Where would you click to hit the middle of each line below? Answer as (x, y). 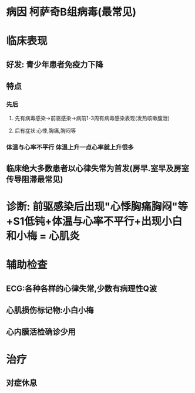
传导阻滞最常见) (35, 179)
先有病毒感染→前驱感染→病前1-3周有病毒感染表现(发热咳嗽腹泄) (92, 118)
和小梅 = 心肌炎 (43, 236)
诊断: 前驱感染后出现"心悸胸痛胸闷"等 (97, 206)
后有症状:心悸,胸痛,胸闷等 (45, 131)
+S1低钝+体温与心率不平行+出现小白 (94, 221)
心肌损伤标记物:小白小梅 (50, 310)
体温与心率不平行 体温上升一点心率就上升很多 (70, 147)
